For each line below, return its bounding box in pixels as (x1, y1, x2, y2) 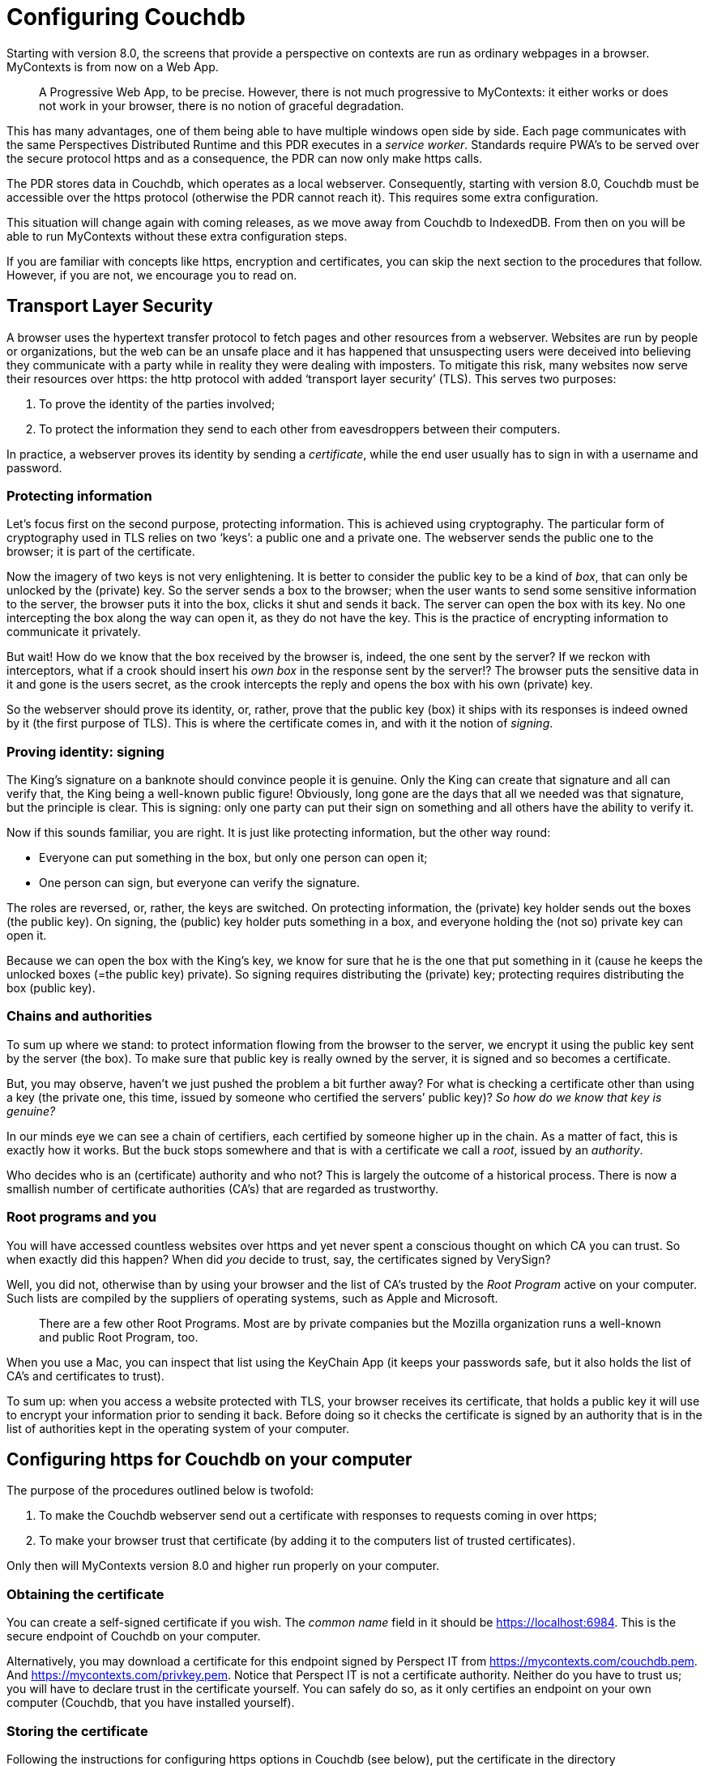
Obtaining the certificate (6, 1585, 164, 1602)
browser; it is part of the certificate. (6, 544, 195, 559)
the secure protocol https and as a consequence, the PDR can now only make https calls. (6, 151, 483, 165)
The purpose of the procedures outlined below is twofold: (6, 1483, 314, 1498)
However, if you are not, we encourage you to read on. (6, 267, 297, 282)
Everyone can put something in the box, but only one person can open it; (39, 851, 428, 865)
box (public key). (6, 981, 96, 996)
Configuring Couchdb (6, 3, 246, 31)
